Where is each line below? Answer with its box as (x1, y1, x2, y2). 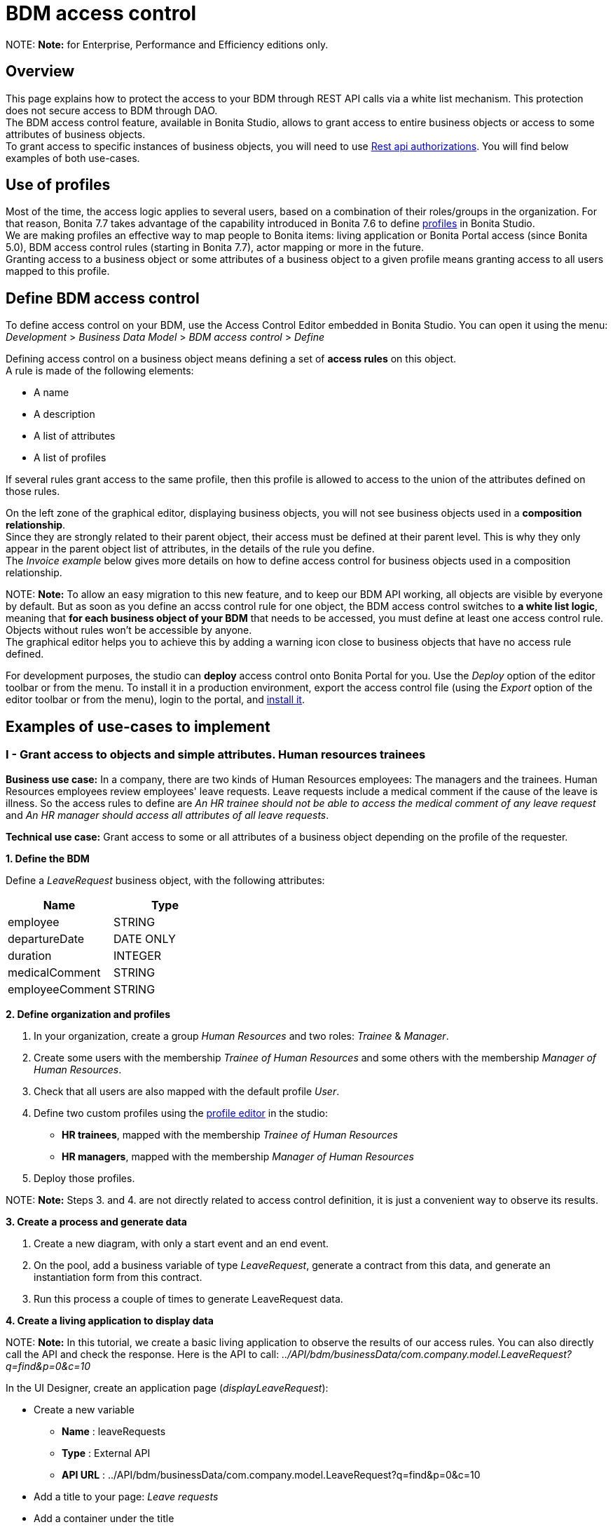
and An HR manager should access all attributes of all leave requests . (6, 808, 329, 821)
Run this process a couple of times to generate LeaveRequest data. (34, 1292, 343, 1305)
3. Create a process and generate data (6, 1215, 187, 1228)
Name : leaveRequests (62, 1425, 166, 1437)
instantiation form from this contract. (34, 1270, 202, 1283)
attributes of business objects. (6, 128, 146, 140)
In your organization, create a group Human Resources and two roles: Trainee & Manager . (34, 1029, 449, 1042)
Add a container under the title (34, 1512, 174, 1524)
